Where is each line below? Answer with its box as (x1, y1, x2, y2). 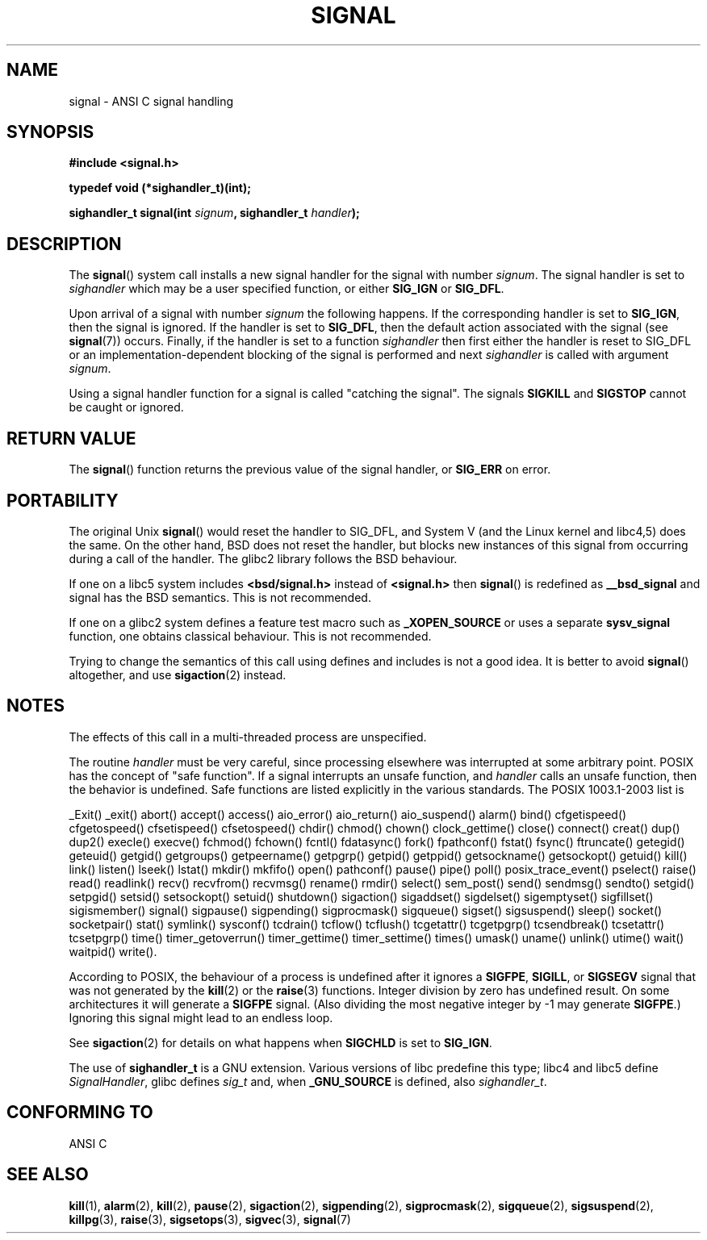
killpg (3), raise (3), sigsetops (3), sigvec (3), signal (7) (69, 1212, 351, 1226)
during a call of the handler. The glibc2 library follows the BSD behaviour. (69, 551, 458, 566)
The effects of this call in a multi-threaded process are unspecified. (69, 729, 427, 744)
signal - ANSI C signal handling (69, 94, 234, 108)
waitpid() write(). (69, 944, 157, 958)
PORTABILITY (6, 490, 119, 511)
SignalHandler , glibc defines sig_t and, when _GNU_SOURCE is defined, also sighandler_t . (69, 1074, 547, 1088)
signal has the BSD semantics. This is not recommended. (69, 590, 371, 604)
